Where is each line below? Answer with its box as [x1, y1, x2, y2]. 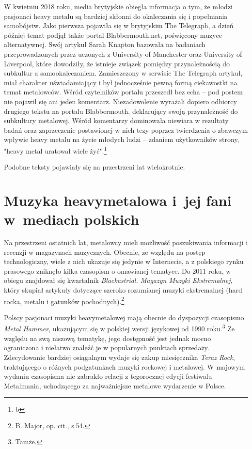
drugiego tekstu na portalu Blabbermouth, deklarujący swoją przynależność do [4, 106, 238, 116]
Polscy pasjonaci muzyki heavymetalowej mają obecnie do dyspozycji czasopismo [4, 312, 244, 322]
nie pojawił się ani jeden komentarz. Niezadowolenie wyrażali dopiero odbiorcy [4, 96, 237, 106]
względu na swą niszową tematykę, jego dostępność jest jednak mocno [4, 333, 211, 343]
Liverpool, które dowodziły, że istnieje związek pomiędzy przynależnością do [4, 58, 230, 68]
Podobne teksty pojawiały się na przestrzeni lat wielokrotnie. [4, 162, 185, 172]
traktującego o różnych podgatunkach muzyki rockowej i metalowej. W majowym [4, 361, 245, 372]
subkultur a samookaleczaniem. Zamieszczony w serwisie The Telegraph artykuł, [4, 68, 243, 78]
